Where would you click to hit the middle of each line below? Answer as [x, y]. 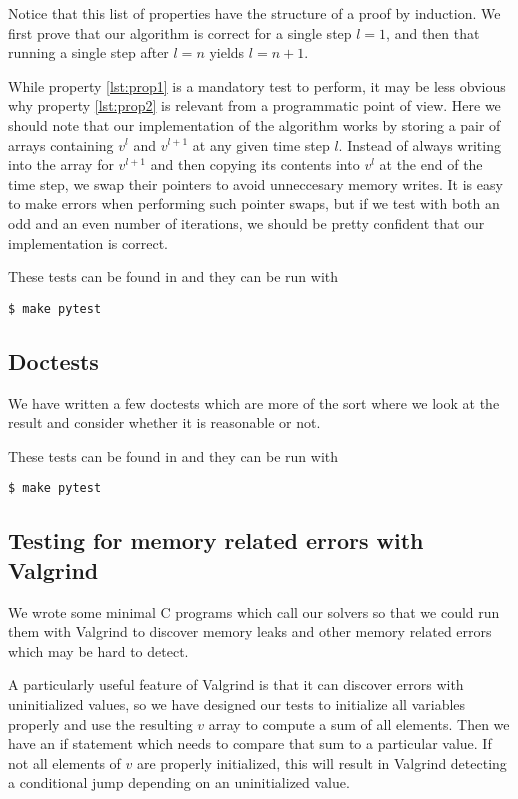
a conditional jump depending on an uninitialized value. [179, 782]
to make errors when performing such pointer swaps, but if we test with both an [254, 203]
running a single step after [88, 52]
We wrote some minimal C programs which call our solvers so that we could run [254, 611]
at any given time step [261, 144]
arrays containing [61, 144]
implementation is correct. [88, 242]
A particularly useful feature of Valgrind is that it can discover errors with [236, 684]
